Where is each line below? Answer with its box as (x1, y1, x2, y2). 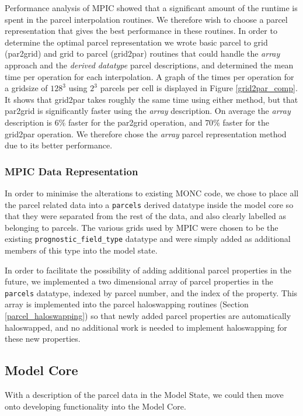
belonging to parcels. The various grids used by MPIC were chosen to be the (5, 221, 278, 233)
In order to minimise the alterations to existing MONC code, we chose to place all (5, 186, 299, 199)
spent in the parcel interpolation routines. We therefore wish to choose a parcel (5, 13, 288, 25)
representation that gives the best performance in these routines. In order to (5, 25, 277, 37)
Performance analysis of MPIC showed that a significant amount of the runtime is (5, 2, 298, 13)
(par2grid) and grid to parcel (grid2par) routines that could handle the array (5, 47, 280, 60)
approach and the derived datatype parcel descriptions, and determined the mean (5, 58, 294, 71)
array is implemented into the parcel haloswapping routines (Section (5, 298, 249, 310)
